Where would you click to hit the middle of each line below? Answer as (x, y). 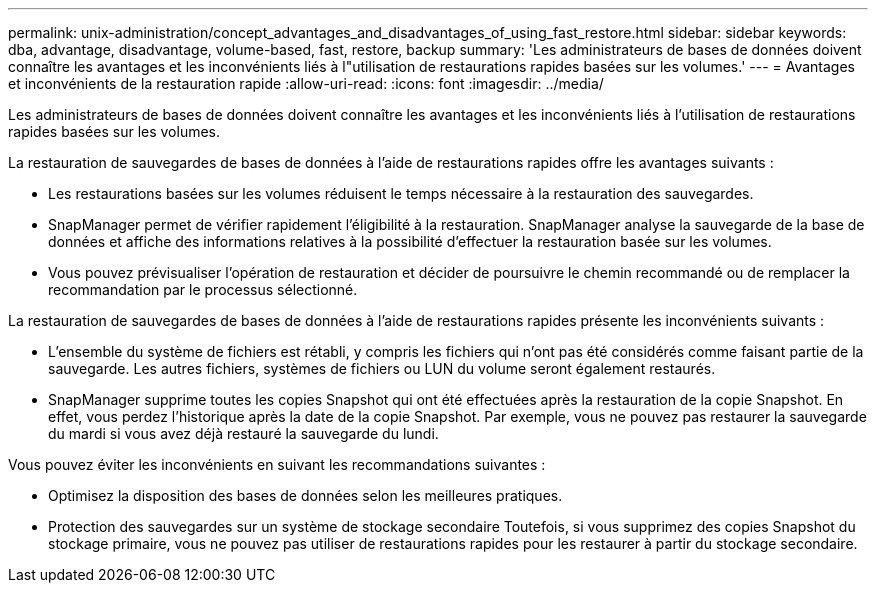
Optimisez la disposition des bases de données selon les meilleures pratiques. (305, 495)
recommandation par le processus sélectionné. (203, 289)
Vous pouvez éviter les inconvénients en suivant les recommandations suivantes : (277, 464)
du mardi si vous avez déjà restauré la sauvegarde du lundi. (243, 433)
